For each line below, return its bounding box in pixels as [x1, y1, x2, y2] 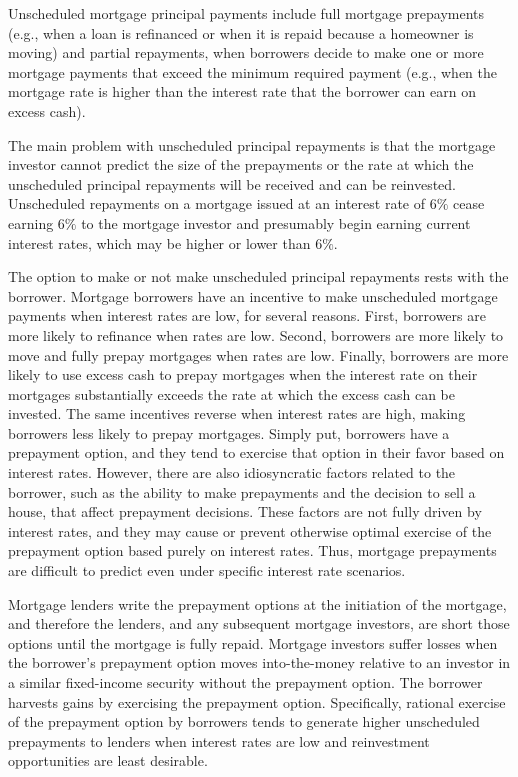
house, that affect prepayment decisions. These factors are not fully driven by [8, 501, 482, 522]
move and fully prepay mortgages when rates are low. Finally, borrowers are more [8, 344, 509, 365]
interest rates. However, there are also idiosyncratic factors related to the [8, 462, 456, 483]
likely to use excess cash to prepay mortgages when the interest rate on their [8, 364, 478, 385]
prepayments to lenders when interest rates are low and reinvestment [8, 730, 430, 751]
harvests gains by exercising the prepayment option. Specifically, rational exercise [8, 691, 506, 712]
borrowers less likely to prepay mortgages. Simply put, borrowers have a [8, 422, 450, 443]
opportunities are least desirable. [8, 750, 208, 771]
